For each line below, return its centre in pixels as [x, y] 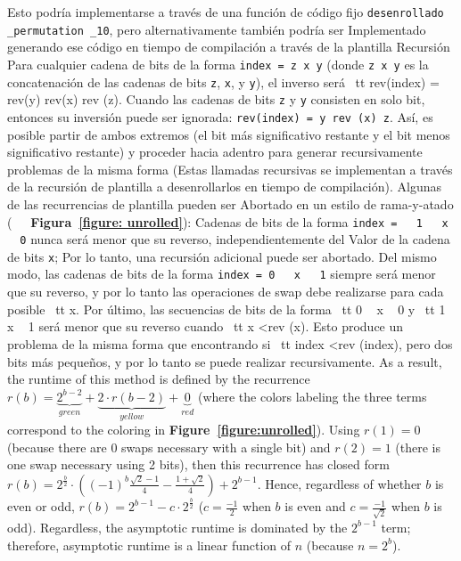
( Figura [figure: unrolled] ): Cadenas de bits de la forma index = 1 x [228, 221]
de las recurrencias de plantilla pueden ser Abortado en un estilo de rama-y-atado [230, 203]
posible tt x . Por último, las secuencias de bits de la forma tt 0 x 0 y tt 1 [226, 309]
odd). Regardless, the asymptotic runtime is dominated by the [177, 527]
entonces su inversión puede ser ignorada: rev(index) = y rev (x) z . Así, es [220, 116]
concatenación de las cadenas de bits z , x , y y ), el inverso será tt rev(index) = [223, 81]
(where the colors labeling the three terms [312, 396]
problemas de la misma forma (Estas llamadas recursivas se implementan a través [230, 169]
